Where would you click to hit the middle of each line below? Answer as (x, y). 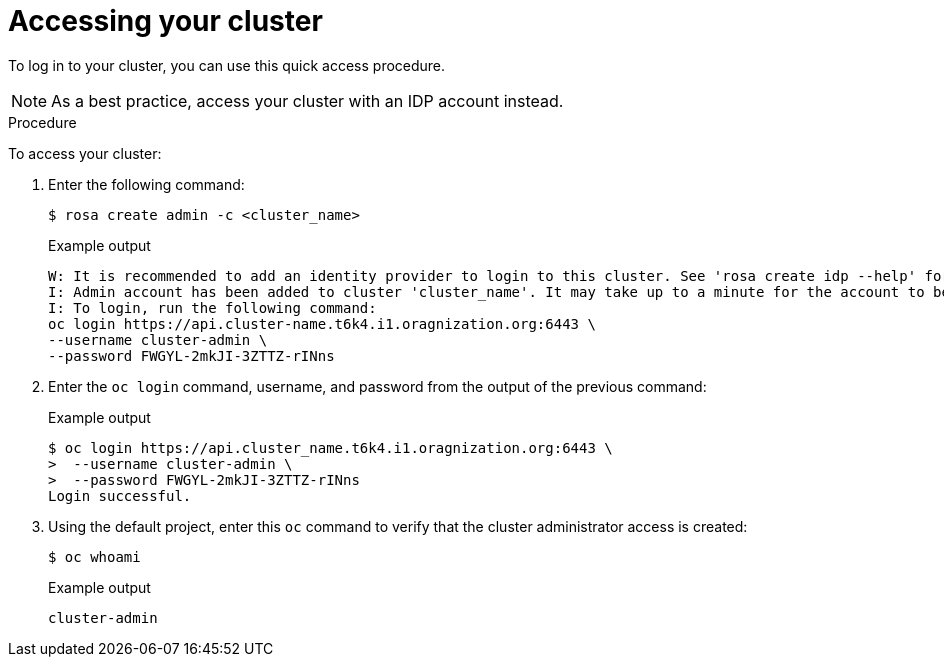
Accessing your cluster (165, 21)
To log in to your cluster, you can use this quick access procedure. (227, 65)
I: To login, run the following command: (212, 307)
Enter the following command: (146, 184)
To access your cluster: (85, 153)
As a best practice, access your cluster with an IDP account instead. (307, 100)
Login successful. (120, 495)
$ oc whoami (94, 556)
